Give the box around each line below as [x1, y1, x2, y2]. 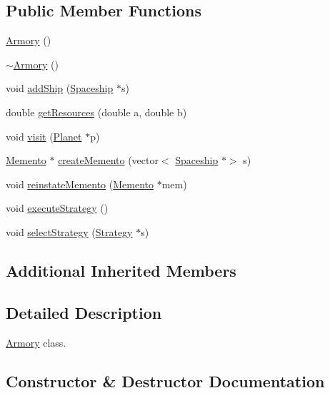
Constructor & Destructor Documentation [6, 369, 325, 392]
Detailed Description [6, 301, 162, 323]
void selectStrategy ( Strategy [6, 224, 133, 239]
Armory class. [6, 335, 66, 349]
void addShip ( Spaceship [6, 81, 114, 96]
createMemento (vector [58, 153, 159, 168]
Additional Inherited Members [6, 259, 236, 281]
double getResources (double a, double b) [6, 104, 187, 119]
